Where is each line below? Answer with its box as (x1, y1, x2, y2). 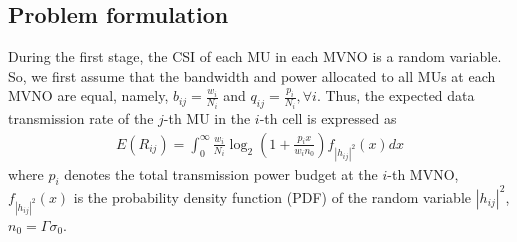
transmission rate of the (8, 108, 154, 129)
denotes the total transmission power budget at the (64, 163, 378, 184)
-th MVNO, (387, 163, 459, 184)
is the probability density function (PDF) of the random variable (73, 186, 471, 207)
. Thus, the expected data (316, 85, 475, 106)
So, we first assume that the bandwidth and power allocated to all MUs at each (8, 65, 496, 86)
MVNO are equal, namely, (8, 85, 169, 106)
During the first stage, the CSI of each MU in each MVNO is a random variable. (8, 46, 502, 67)
